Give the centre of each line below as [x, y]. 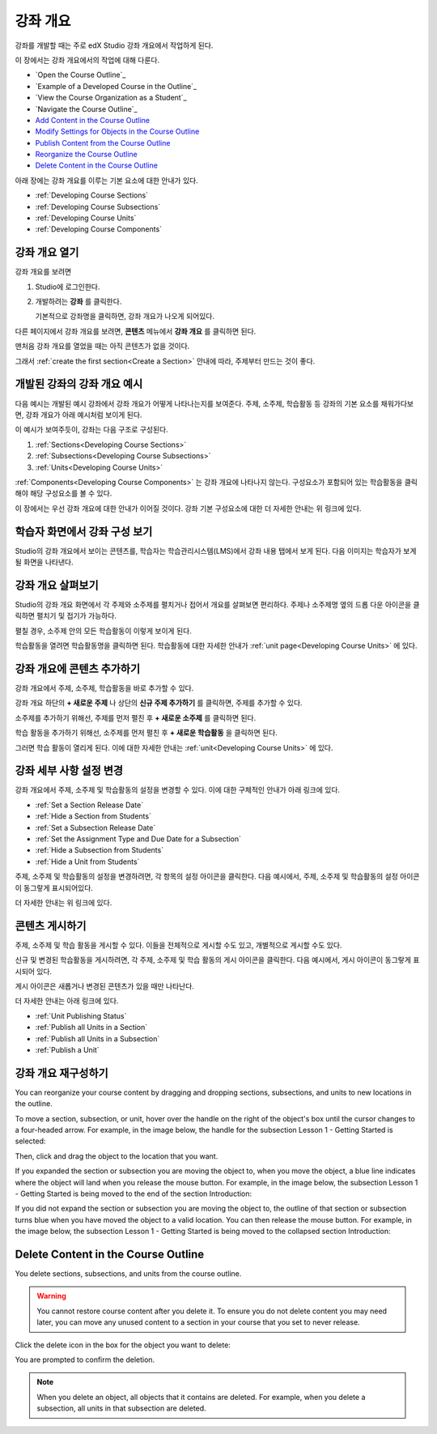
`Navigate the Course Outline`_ [86, 109]
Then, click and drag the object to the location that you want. [117, 1156]
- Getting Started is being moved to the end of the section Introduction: [134, 1194]
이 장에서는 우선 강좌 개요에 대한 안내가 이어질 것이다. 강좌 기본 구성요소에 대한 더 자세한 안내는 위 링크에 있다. [188, 508]
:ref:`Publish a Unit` [68, 1049]
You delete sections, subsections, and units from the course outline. [128, 1274]
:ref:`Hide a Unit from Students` [87, 862]
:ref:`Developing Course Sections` [92, 195]
